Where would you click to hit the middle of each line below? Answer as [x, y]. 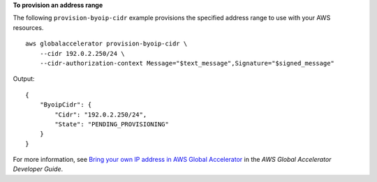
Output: [24, 79]
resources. [28, 27]
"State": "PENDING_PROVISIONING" [112, 124]
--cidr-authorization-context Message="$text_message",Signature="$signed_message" [187, 63]
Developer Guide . [38, 169]
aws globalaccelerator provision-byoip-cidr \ [106, 44]
